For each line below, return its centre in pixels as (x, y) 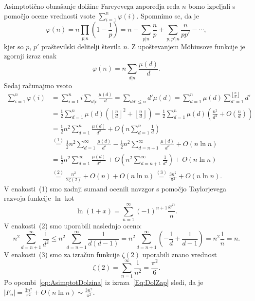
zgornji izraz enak (30, 56)
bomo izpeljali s (212, 6)
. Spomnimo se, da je (168, 15)
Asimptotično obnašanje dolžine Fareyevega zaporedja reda (92, 6)
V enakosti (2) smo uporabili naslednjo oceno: (73, 225)
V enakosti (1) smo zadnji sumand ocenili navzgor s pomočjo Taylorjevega (115, 188)
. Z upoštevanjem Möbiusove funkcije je (186, 46)
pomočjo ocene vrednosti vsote (50, 15)
